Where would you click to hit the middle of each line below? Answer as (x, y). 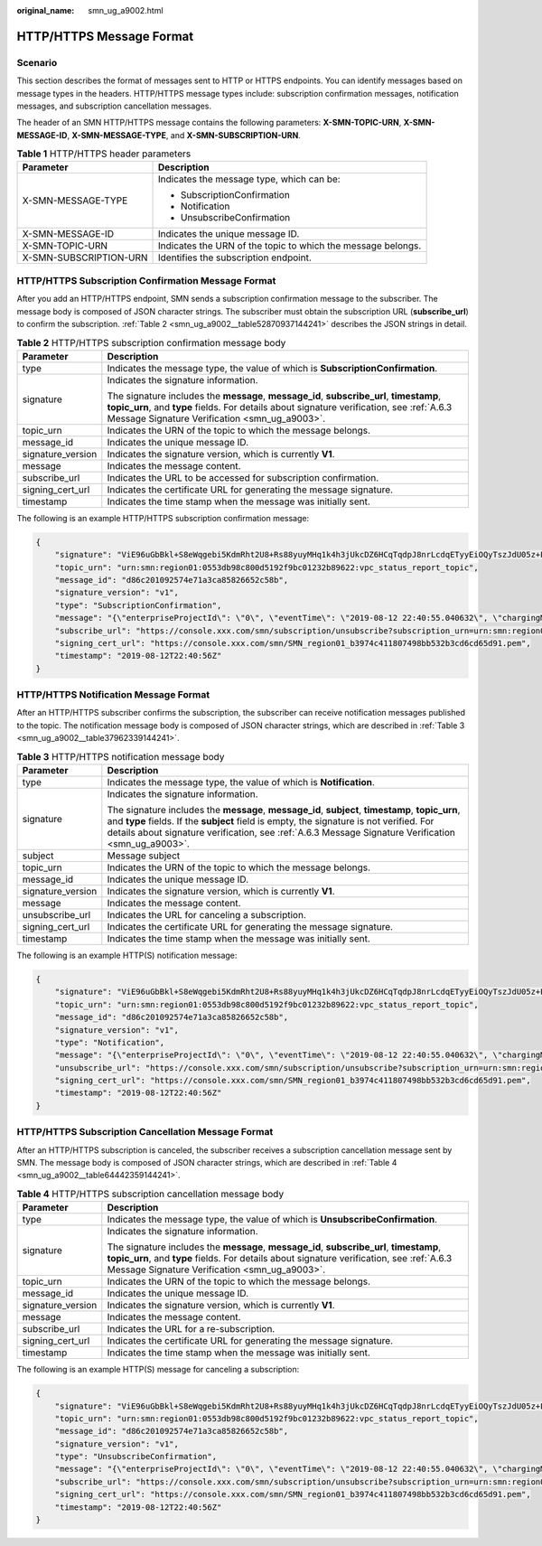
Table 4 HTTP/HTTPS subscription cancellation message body (150, 1194)
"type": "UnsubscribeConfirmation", (135, 1457)
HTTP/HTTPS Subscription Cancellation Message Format (145, 1132)
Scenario (37, 62)
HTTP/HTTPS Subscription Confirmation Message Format (146, 280)
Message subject (144, 856)
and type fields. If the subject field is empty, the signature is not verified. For (271, 820)
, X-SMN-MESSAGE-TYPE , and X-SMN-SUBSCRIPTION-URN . (184, 135)
